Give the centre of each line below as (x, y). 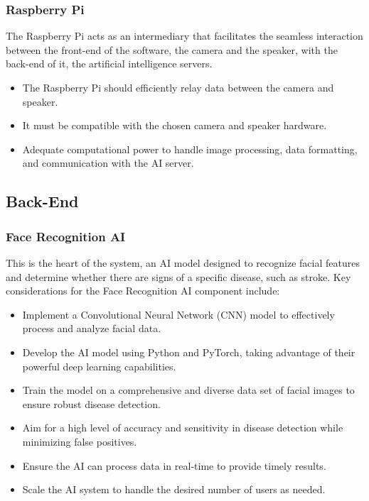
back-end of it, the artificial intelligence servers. (109, 64)
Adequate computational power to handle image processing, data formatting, (190, 149)
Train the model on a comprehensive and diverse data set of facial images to (188, 390)
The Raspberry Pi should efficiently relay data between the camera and (178, 87)
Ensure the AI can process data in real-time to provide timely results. (174, 465)
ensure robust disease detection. (91, 403)
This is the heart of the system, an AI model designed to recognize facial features (183, 262)
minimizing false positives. (80, 441)
